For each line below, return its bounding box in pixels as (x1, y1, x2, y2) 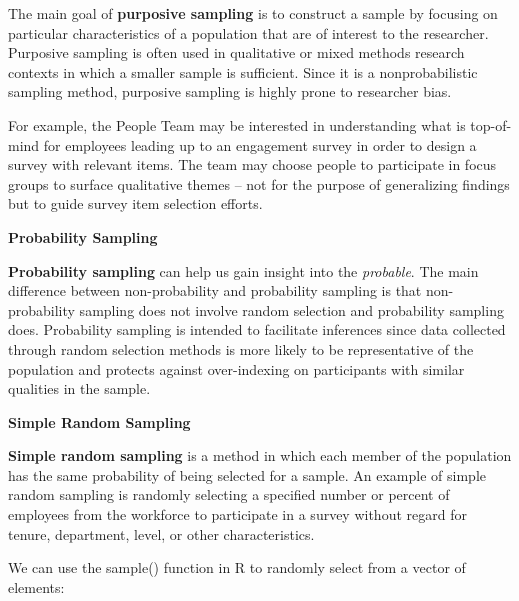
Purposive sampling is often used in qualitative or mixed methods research (8, 42, 465, 63)
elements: (8, 576, 65, 597)
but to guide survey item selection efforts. (8, 193, 263, 214)
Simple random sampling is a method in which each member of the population (8, 445, 512, 466)
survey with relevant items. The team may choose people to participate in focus (8, 154, 497, 175)
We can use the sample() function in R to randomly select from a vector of (8, 557, 466, 578)
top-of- (470, 114, 512, 135)
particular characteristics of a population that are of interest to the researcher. (8, 22, 489, 43)
